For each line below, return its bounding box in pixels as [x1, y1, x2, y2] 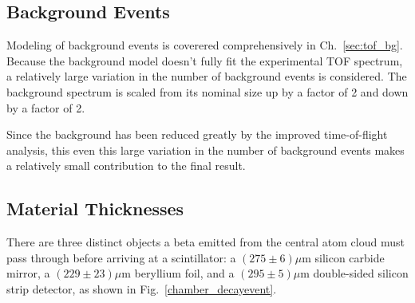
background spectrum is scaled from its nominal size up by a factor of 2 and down [6, 83, 409, 100]
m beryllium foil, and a [121, 265, 235, 281]
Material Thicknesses [6, 196, 184, 221]
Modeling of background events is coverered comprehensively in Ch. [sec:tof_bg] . [6, 37, 403, 53]
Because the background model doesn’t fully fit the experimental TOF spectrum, [6, 52, 403, 69]
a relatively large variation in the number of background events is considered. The [6, 68, 407, 85]
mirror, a [6, 265, 50, 281]
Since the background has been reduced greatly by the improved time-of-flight [6, 126, 388, 143]
